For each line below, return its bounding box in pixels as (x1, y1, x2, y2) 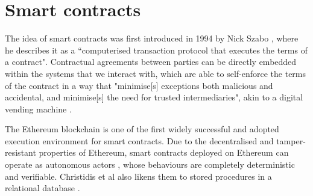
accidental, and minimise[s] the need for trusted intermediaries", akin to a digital (5, 91, 303, 103)
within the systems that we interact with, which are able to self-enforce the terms (5, 67, 306, 79)
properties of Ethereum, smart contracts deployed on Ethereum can (39, 146, 289, 159)
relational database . (5, 182, 80, 194)
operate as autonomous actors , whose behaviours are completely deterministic (5, 158, 295, 171)
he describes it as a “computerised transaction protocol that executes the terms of (5, 43, 308, 56)
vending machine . (5, 102, 72, 115)
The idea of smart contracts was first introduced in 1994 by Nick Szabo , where (5, 32, 299, 44)
